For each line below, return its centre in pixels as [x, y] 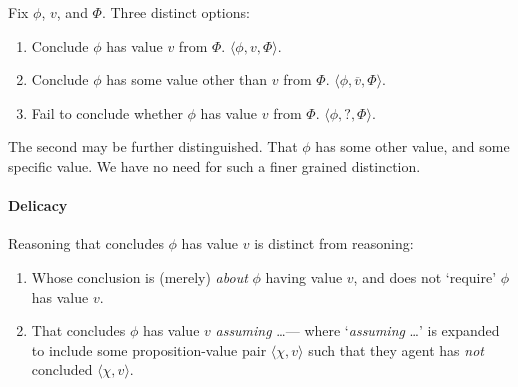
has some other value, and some [412, 146]
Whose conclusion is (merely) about [139, 276]
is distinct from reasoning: [334, 243]
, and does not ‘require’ [425, 276]
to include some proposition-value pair [149, 349]
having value [304, 276]
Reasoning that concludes [86, 243]
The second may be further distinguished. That [153, 146]
